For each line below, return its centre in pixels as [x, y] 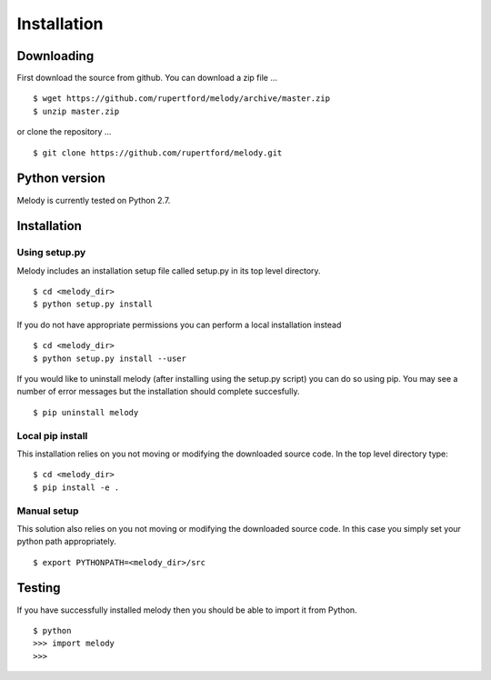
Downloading [55, 56]
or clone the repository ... [64, 132]
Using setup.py [51, 253]
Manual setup [48, 511]
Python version [61, 179]
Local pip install [52, 435]
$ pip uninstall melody [86, 412]
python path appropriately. [67, 542]
